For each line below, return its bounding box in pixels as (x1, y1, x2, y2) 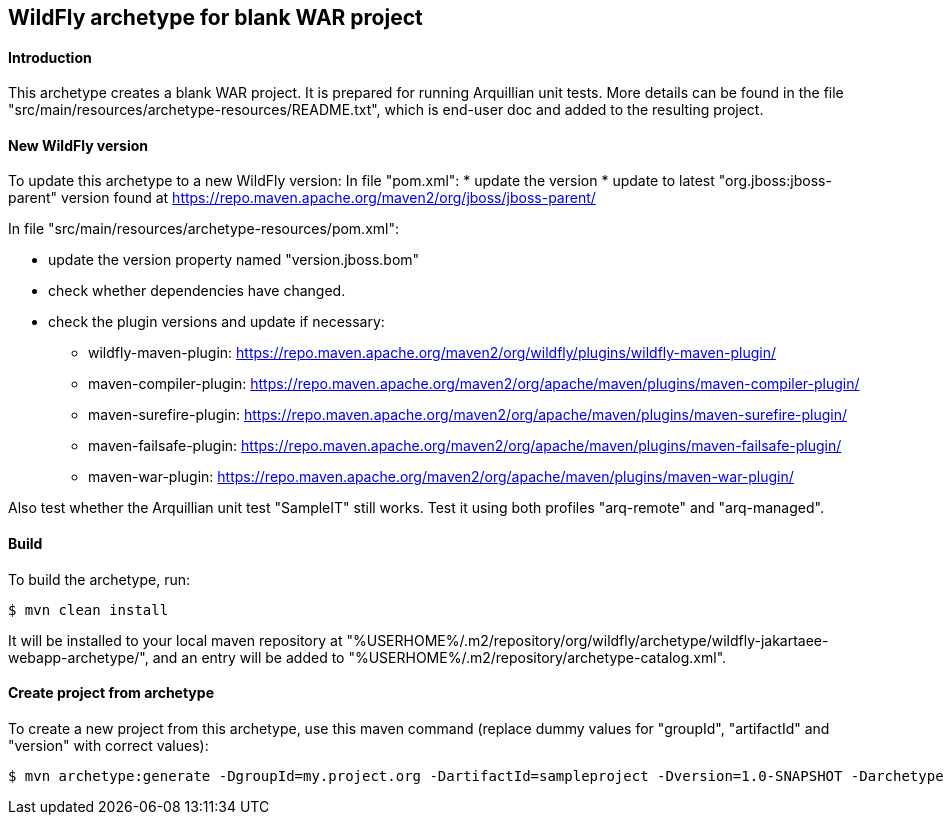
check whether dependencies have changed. (48, 282, 346, 300)
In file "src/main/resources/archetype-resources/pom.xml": (8, 220, 399, 238)
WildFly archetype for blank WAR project (8, 5, 423, 30)
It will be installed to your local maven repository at (8, 631, 343, 649)
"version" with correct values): (8, 736, 209, 754)
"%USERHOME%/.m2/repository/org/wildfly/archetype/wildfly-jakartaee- (346, 631, 829, 649)
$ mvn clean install (8, 601, 169, 618)
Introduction (8, 48, 92, 66)
